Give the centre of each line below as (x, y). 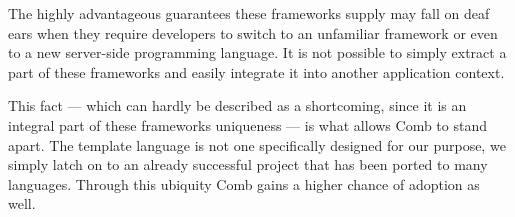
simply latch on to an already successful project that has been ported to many (248, 164)
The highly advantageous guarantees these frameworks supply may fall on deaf (249, 13)
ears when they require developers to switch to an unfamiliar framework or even (253, 32)
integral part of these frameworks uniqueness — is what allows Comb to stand (247, 124)
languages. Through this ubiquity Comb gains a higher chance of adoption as (244, 183)
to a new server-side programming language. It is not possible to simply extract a (257, 52)
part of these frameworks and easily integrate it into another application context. (256, 71)
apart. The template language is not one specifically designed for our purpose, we (257, 144)
